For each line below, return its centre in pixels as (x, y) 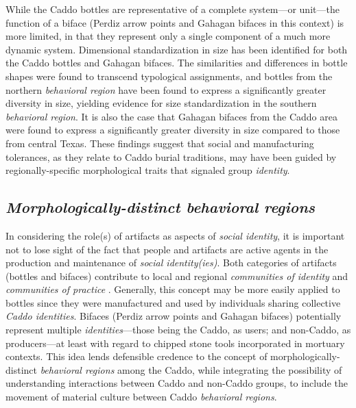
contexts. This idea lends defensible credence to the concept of (137, 356)
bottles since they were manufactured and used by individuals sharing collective (173, 302)
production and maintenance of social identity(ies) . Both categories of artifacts (171, 263)
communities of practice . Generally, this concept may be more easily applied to (173, 289)
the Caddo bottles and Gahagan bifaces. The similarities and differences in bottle (177, 63)
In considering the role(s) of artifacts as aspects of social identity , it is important (175, 235)
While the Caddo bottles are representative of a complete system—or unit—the (173, 9)
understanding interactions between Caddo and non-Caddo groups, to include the (177, 383)
